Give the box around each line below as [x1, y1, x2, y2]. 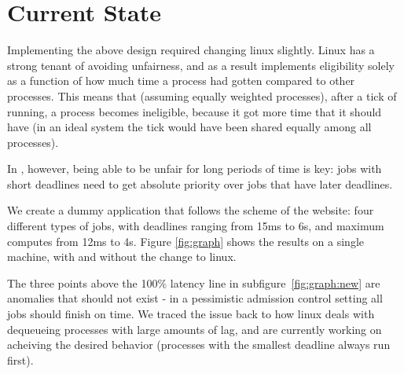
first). [7, 351, 34, 368]
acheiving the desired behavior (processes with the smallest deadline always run [7, 336, 391, 353]
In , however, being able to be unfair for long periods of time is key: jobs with [7, 160, 382, 177]
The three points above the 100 [7, 274, 158, 291]
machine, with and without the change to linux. [7, 248, 237, 265]
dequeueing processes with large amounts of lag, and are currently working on [7, 321, 382, 337]
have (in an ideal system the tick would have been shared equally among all [7, 119, 372, 135]
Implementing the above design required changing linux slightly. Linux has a [7, 42, 375, 58]
